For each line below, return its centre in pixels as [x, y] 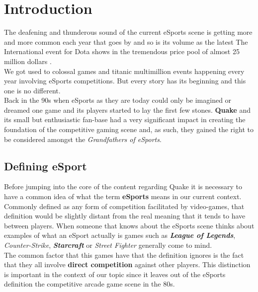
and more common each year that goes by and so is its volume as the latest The [126, 41]
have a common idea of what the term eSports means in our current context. [123, 196]
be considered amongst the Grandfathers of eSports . [83, 139]
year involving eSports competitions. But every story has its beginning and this [125, 81]
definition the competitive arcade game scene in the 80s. [89, 284]
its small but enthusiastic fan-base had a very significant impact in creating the [125, 119]
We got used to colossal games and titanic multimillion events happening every [124, 71]
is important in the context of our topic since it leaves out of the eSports [115, 274]
